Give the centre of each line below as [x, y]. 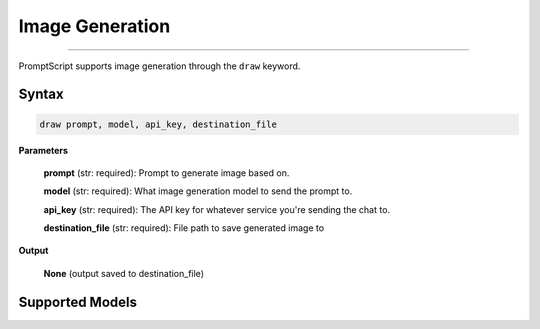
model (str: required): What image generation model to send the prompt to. [198, 191]
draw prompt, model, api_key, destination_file [158, 124]
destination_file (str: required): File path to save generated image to [184, 228]
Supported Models [77, 301]
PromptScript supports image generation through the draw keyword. [159, 66]
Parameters [43, 150]
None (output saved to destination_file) [124, 273]
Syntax [41, 94]
